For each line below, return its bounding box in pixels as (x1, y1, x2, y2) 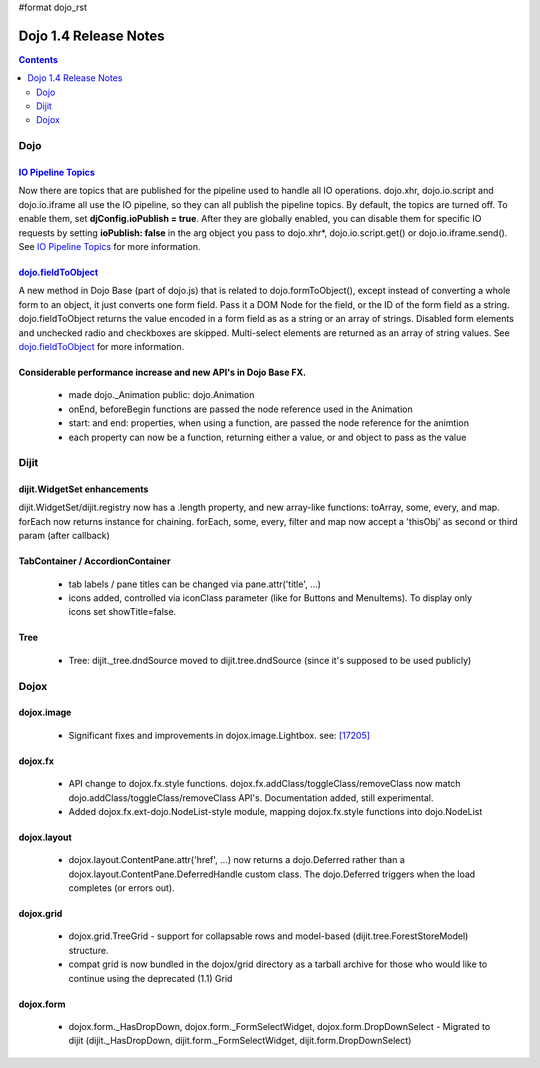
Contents (18, 53, 59, 65)
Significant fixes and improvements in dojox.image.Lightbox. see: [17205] (68, 729, 370, 741)
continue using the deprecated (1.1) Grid (68, 972, 233, 984)
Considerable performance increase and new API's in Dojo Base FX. (18, 366, 307, 378)
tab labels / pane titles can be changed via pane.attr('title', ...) (68, 578, 322, 590)
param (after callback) (18, 530, 110, 542)
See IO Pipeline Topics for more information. (18, 240, 201, 252)
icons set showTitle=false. (68, 606, 177, 618)
